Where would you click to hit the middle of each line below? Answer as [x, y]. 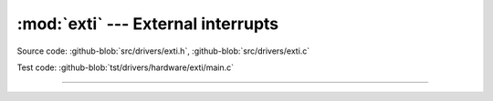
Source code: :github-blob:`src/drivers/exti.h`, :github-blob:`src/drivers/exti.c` [163, 51]
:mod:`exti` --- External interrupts [148, 24]
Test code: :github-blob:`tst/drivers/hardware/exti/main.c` [126, 67]
